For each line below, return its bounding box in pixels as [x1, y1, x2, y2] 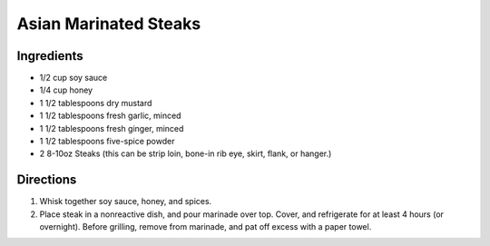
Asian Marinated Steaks [16, 14, 201, 34]
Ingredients [16, 48, 83, 64]
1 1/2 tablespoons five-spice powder [39, 136, 175, 147]
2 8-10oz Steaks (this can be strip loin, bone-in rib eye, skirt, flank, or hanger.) [39, 148, 332, 159]
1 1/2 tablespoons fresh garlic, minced [39, 110, 181, 122]
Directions [16, 172, 77, 188]
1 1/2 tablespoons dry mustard [39, 97, 152, 108]
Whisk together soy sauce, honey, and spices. [39, 196, 212, 207]
